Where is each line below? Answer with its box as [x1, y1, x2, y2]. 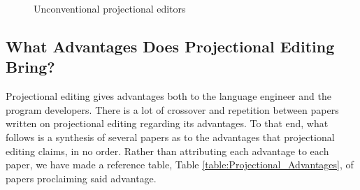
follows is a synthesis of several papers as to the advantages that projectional [6, 129, 335, 144]
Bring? [6, 56, 55, 78]
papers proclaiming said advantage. [6, 170, 157, 185]
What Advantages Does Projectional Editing [6, 35, 335, 57]
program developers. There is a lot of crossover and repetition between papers [6, 102, 339, 117]
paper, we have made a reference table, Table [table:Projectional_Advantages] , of [6, 157, 354, 172]
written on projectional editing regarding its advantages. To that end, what [6, 116, 329, 131]
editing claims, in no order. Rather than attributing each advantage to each [6, 143, 329, 158]
